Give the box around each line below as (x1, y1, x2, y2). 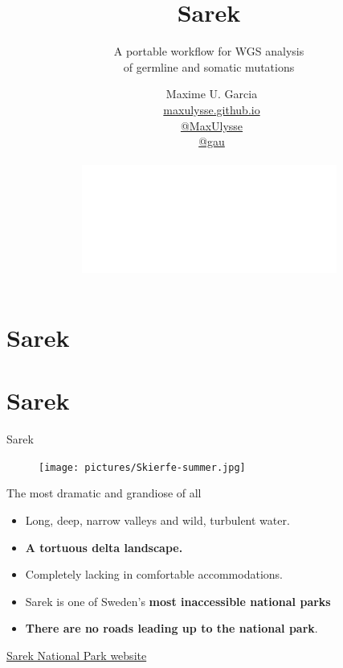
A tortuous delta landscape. (25, 538, 183, 555)
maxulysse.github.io (163, 101, 260, 118)
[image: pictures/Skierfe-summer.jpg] (39, 461, 246, 473)
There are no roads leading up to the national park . (25, 620, 318, 637)
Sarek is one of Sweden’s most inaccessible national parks (25, 592, 331, 609)
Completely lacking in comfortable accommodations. (25, 566, 283, 583)
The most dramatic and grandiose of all (6, 485, 202, 501)
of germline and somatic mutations (123, 58, 295, 75)
